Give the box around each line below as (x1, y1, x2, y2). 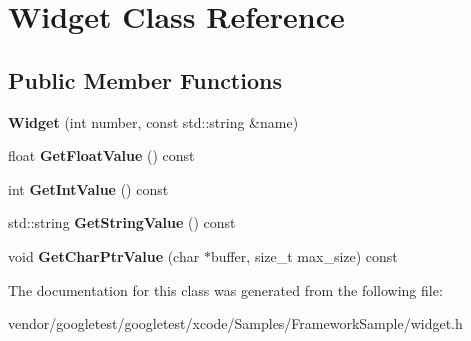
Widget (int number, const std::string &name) (8, 111, 299, 132)
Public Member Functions (8, 64, 282, 95)
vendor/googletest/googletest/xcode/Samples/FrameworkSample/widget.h (8, 313, 463, 334)
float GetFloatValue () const (8, 145, 195, 166)
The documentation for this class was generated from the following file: (8, 279, 443, 300)
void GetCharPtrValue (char (8, 245, 200, 266)
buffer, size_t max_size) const (210, 245, 398, 266)
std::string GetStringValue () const (8, 212, 236, 233)
